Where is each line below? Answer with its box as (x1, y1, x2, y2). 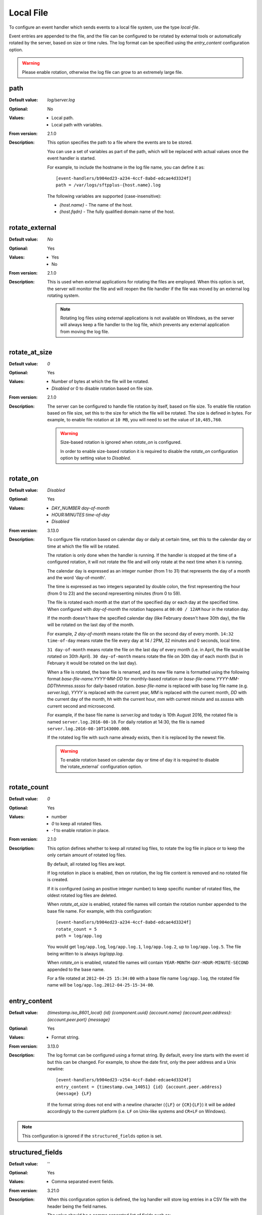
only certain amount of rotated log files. (47, 852, 126, 858)
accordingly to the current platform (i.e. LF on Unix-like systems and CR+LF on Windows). (47, 1108, 227, 1114)
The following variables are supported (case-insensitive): (47, 193, 162, 199)
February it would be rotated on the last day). (47, 660, 138, 666)
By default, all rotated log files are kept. (47, 861, 126, 867)
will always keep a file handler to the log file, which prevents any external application (60, 322, 230, 328)
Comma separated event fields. (51, 1179, 114, 1184)
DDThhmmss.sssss (47, 683, 86, 689)
